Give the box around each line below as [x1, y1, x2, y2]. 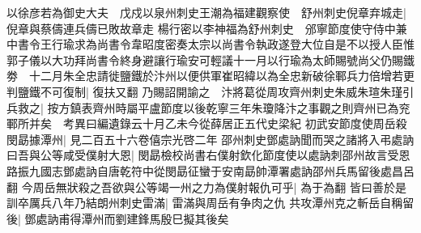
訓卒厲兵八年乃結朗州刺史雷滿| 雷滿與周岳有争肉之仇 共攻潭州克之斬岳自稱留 [6, 194, 415, 211]
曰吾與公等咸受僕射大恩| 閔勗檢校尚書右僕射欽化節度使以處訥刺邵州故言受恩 [6, 146, 410, 163]
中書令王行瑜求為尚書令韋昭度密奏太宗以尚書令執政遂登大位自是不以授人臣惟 [6, 36, 415, 53]
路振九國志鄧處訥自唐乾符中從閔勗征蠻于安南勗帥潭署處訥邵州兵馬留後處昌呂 [6, 162, 415, 179]
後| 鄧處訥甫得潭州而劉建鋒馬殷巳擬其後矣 [6, 210, 229, 227]
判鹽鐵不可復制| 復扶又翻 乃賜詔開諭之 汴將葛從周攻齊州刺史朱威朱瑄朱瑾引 [6, 83, 415, 100]
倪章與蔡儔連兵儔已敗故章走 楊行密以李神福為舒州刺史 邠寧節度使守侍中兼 [6, 19, 407, 36]
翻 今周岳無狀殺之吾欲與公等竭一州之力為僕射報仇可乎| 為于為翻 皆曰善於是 [6, 178, 406, 195]
